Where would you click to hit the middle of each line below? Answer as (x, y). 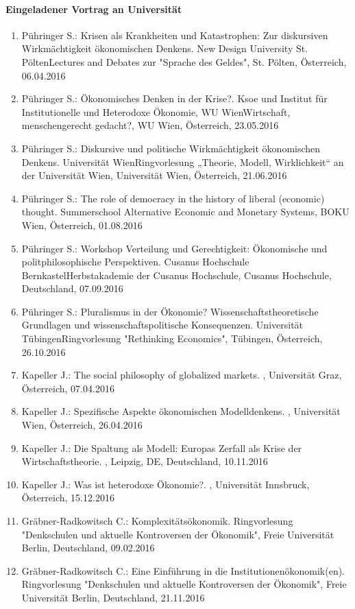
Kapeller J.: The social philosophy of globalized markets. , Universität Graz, (182, 375)
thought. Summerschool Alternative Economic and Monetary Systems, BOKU (185, 212)
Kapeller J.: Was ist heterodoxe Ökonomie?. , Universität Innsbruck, (166, 484)
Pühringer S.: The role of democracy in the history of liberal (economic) (173, 198)
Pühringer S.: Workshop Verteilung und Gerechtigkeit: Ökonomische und (174, 248)
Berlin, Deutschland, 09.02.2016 (88, 548)
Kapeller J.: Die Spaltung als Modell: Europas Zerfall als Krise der (162, 447)
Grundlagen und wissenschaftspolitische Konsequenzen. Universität (162, 325)
